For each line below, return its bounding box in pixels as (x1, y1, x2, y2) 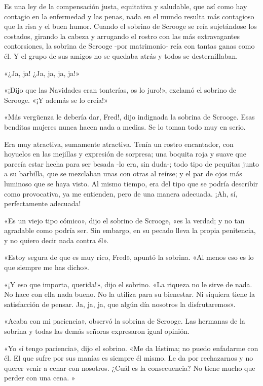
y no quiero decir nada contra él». (4, 235, 109, 245)
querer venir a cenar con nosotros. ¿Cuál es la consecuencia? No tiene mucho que (4, 362, 255, 373)
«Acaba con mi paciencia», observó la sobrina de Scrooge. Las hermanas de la (4, 316, 245, 326)
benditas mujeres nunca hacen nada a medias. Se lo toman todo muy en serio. (4, 121, 246, 132)
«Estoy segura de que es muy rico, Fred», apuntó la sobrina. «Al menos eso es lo (4, 252, 254, 262)
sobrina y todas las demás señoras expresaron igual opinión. (4, 326, 190, 336)
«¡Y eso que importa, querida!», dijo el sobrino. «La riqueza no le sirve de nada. (4, 279, 252, 289)
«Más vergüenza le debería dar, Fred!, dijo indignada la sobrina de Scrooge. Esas (4, 111, 255, 122)
